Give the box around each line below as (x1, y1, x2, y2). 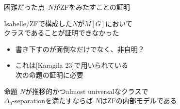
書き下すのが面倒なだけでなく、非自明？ (15, 44, 145, 54)
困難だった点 (4, 2, 45, 12)
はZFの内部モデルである (100, 95, 177, 106)
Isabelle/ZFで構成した (4, 18, 72, 28)
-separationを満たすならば (12, 95, 93, 106)
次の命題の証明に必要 (15, 69, 83, 79)
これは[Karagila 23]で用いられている (15, 60, 128, 70)
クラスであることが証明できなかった (4, 28, 119, 38)
